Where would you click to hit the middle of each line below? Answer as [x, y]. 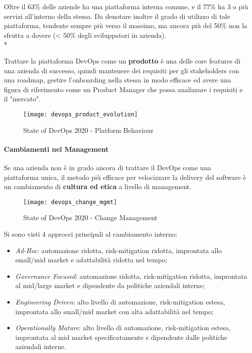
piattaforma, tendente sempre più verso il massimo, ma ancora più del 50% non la [126, 25]
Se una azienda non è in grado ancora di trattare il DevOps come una [108, 167]
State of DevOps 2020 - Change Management [90, 217]
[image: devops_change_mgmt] [70, 202]
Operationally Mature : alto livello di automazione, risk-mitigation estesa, [123, 328]
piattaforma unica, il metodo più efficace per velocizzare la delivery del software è [125, 177]
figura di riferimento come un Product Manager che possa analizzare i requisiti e [123, 89]
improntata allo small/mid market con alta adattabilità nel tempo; [114, 311]
